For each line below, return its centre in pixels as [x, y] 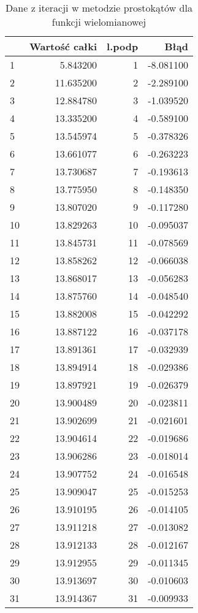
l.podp [123, 46]
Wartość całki [63, 46]
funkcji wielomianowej [99, 22]
